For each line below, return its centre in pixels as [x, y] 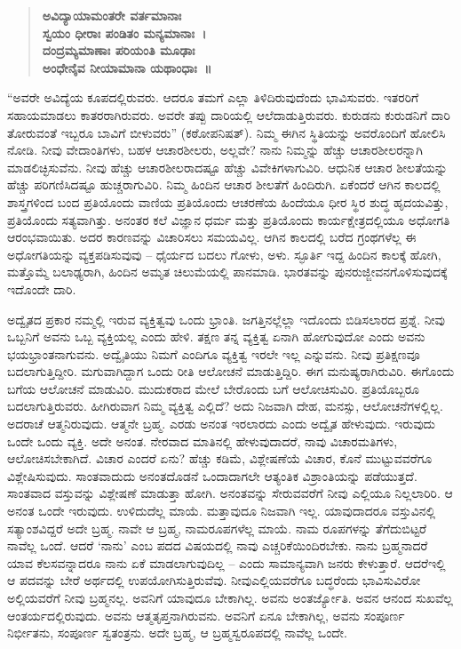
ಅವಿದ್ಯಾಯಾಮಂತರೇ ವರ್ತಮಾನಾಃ [112, 15]
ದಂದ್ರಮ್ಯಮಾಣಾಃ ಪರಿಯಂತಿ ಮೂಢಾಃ [119, 50]
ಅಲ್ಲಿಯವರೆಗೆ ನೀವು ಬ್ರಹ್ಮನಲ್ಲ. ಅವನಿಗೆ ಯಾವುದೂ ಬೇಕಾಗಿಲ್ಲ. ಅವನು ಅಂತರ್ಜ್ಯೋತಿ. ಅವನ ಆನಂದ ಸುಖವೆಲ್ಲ [230, 597]
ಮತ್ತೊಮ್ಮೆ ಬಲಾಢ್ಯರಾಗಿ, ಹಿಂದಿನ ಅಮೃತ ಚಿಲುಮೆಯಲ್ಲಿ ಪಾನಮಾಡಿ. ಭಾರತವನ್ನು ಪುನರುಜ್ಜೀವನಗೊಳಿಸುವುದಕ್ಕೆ [227, 272]
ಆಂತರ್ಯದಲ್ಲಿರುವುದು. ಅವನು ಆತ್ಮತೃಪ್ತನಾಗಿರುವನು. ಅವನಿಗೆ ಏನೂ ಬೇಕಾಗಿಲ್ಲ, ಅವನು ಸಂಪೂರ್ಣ [206, 615]
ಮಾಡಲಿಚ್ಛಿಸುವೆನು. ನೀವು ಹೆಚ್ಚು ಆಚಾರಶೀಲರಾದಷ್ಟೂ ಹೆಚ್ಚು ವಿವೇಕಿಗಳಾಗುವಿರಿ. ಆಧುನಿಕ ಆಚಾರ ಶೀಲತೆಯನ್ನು [227, 167]
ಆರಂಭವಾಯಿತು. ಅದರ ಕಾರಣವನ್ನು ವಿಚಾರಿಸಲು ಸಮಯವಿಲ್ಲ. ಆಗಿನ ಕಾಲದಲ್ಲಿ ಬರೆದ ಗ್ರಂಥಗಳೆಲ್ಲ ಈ [212, 237]
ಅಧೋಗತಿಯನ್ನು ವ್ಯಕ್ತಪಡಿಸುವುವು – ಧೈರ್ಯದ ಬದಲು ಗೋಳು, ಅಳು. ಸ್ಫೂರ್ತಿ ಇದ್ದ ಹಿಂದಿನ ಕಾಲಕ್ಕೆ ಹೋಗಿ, [224, 254]
